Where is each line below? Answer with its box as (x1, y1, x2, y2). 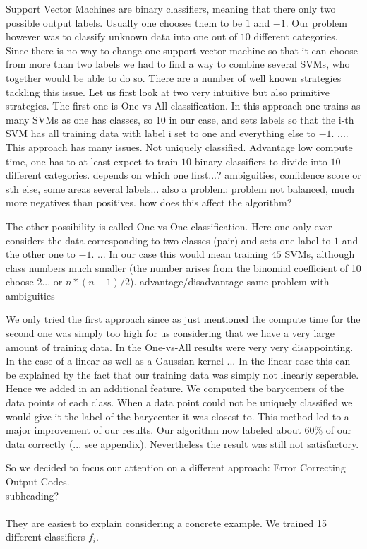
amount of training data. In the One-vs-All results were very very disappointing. (6, 339, 354, 354)
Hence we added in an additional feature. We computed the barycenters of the (6, 381, 344, 396)
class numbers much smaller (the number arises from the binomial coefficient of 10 (6, 260, 361, 275)
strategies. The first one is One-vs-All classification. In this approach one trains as (6, 98, 361, 113)
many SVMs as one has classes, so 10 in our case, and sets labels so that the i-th (6, 112, 354, 126)
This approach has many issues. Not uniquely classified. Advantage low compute (6, 139, 353, 154)
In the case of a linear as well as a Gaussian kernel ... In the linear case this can (6, 353, 351, 368)
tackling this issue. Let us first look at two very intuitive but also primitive (6, 84, 330, 99)
